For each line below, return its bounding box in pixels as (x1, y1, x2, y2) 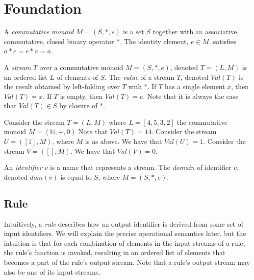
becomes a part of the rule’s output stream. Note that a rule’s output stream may (4, 257, 250, 267)
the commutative (177, 117, 228, 127)
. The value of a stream (104, 71, 175, 82)
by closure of (59, 100, 98, 111)
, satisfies (209, 36, 236, 46)
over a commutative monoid (39, 62, 123, 72)
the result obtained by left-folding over (4, 81, 120, 92)
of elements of (56, 71, 99, 82)
